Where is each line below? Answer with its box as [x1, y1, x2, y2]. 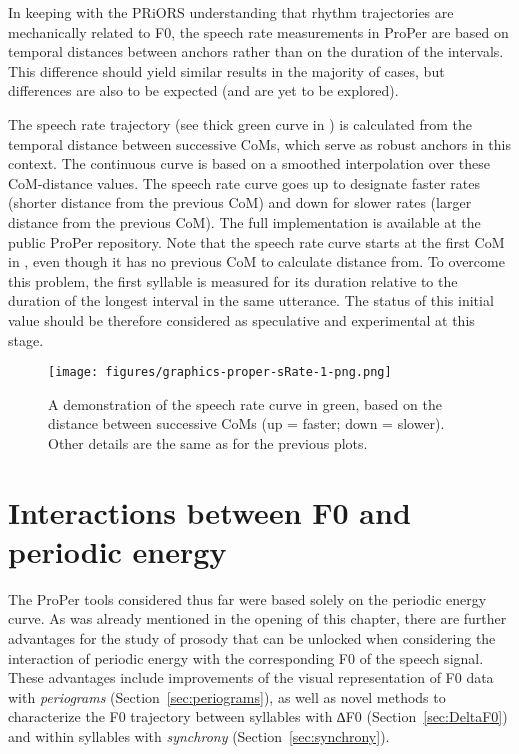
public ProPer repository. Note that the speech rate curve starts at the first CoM [8, 231, 505, 252]
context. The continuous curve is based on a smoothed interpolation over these [8, 153, 490, 174]
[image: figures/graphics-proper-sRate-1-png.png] [48, 365, 392, 380]
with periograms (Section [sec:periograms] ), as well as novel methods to [8, 686, 446, 707]
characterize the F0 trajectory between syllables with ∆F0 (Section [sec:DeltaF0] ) [8, 706, 508, 727]
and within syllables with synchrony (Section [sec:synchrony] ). [8, 726, 390, 746]
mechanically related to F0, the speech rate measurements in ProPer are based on [8, 21, 509, 42]
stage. [8, 329, 44, 350]
